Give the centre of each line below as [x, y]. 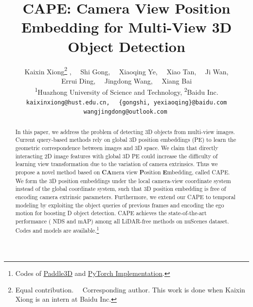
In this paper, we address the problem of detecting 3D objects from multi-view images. [125, 131]
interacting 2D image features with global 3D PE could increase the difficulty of [117, 156]
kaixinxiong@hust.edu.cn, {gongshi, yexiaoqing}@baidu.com [126, 102]
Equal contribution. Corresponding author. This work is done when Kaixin [130, 289]
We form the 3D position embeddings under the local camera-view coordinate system [123, 180]
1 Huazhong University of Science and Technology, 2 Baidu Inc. [126, 91]
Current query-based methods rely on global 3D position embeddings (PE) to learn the [126, 140]
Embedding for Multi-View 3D [126, 27]
